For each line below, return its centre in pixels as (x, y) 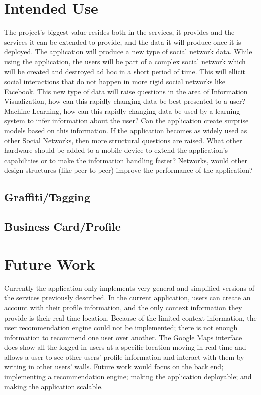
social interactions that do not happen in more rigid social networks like (115, 81)
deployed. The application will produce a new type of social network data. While (128, 52)
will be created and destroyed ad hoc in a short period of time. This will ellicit (125, 71)
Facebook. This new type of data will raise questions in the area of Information (126, 91)
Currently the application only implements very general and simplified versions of (129, 288)
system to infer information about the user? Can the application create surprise (126, 121)
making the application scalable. (54, 386)
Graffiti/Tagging (47, 197)
